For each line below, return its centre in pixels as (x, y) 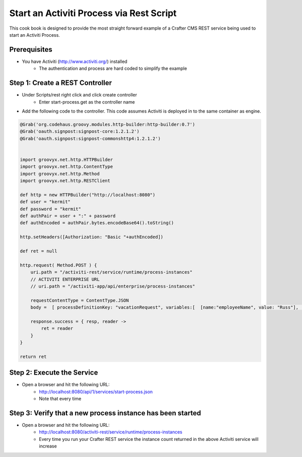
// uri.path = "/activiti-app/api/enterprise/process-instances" (113, 286)
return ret (33, 356)
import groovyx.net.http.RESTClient (65, 181)
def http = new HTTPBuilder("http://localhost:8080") (88, 195)
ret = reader (57, 329)
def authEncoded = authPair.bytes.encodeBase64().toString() (97, 223)
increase (48, 446)
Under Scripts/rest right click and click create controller (80, 95)
